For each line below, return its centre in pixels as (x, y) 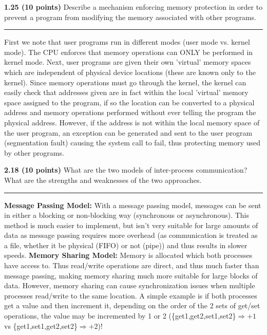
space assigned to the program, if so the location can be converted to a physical (129, 102)
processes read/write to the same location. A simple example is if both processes (131, 295)
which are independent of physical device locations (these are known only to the (130, 72)
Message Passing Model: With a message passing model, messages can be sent (133, 205)
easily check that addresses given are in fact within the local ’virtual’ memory (126, 92)
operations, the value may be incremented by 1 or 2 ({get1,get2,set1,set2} (120, 316)
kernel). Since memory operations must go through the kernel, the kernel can (125, 82)
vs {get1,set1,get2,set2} (41, 325)
